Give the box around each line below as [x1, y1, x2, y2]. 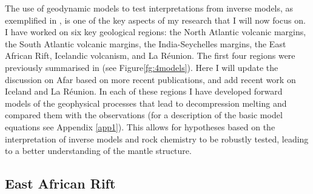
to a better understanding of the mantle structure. [5, 144, 192, 157]
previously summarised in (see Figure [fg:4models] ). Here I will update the [5, 61, 278, 73]
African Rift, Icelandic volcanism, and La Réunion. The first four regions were [5, 49, 295, 62]
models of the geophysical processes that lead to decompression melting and [5, 96, 287, 109]
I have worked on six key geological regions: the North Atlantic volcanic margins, [5, 25, 306, 38]
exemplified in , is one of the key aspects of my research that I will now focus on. [5, 13, 306, 26]
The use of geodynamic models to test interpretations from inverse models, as [5, 2, 294, 14]
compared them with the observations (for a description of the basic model [5, 109, 283, 121]
